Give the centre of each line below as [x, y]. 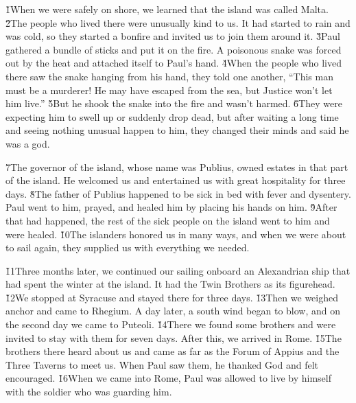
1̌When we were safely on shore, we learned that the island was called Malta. [167, 9]
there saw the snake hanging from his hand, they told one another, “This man [169, 76]
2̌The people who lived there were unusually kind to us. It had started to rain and [178, 22]
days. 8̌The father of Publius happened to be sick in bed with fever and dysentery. [178, 193]
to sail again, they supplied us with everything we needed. [128, 247]
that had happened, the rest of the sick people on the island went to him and [168, 220]
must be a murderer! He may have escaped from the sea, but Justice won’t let [169, 90]
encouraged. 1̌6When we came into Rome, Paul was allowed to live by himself [168, 378]
